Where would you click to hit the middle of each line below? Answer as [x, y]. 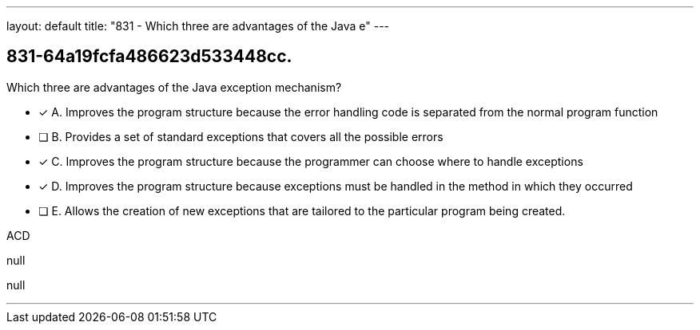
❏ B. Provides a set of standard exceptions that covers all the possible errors [241, 136]
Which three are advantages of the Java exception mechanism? [174, 87]
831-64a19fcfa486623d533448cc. [149, 57]
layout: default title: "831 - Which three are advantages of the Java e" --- [198, 26]
